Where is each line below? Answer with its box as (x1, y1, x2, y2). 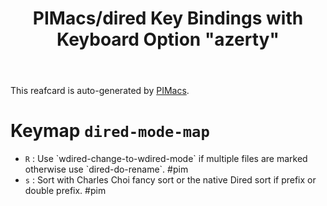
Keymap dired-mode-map (10, 120, 210, 142)
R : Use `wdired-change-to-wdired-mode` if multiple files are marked (24, 153, 308, 165)
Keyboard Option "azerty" (56, 28, 280, 51)
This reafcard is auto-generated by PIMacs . (10, 85, 190, 97)
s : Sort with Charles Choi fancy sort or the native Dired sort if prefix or (24, 174, 317, 186)
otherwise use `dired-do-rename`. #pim (24, 163, 189, 176)
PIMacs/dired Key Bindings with (32, 7, 304, 30)
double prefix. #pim (24, 185, 107, 197)
